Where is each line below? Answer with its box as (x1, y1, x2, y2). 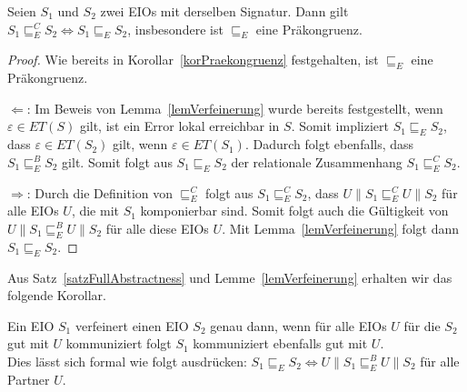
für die (403, 316, 441, 335)
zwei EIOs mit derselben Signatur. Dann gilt (100, 2, 349, 20)
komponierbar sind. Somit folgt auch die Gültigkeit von (140, 201, 449, 220)
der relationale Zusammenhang (231, 152, 402, 171)
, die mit (71, 201, 119, 220)
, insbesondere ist (127, 19, 224, 38)
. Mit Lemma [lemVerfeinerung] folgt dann (222, 218, 460, 237)
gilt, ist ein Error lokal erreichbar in (79, 116, 280, 136)
